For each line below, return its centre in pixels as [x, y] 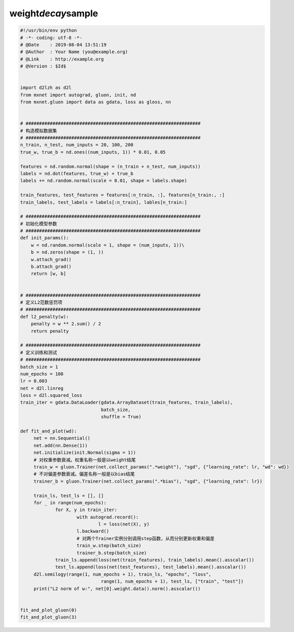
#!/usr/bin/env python [48, 30]
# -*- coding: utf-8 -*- [51, 38]
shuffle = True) [121, 417]
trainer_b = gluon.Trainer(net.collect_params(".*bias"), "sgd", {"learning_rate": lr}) [148, 481]
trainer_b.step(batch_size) [112, 553]
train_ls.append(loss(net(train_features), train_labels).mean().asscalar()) [155, 560]
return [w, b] [48, 274]
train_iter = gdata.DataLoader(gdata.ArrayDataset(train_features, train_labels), [127, 402]
